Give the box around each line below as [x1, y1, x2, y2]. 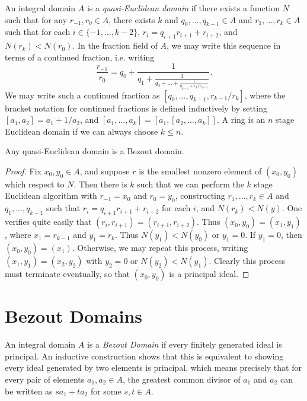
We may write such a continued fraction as [5, 88, 160, 101]
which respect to [5, 177, 65, 190]
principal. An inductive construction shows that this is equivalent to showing [5, 349, 284, 362]
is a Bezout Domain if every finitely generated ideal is [87, 338, 282, 351]
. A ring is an [216, 113, 266, 126]
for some [90, 384, 121, 397]
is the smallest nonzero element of [139, 164, 262, 177]
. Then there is [73, 177, 127, 190]
